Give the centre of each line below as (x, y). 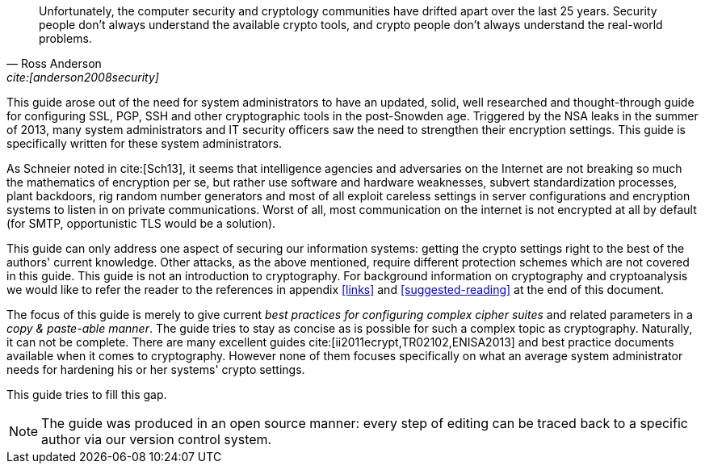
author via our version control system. (157, 439)
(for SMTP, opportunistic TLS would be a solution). (141, 223)
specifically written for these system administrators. (145, 143)
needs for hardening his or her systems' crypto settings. (156, 369)
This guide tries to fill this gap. (87, 394)
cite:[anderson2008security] (83, 77)
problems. (65, 38)
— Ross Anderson (54, 63)
